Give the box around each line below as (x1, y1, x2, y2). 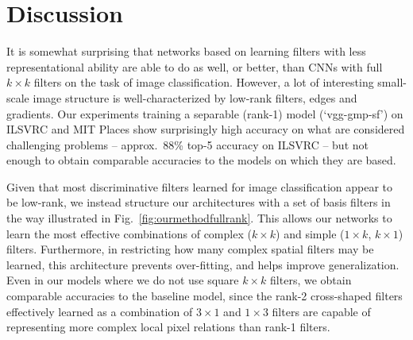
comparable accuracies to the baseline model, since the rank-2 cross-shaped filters (6, 288, 403, 304)
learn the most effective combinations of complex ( (6, 225, 252, 241)
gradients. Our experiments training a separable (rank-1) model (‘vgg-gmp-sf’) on (6, 105, 403, 122)
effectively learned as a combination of (6, 303, 193, 319)
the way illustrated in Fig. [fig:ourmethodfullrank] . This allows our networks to (6, 210, 392, 226)
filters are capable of (272, 303, 371, 319)
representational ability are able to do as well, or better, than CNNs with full (6, 58, 383, 75)
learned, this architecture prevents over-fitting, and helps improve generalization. (6, 256, 399, 272)
